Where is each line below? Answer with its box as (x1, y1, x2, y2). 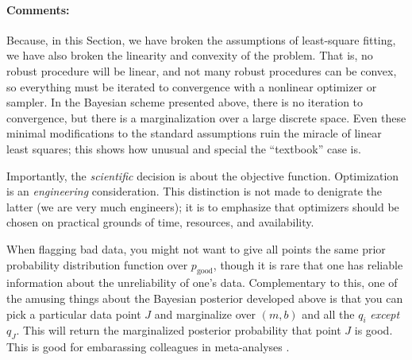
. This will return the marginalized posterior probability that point (16, 322, 341, 339)
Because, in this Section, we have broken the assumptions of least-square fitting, (6, 31, 396, 48)
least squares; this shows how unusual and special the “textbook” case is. (6, 140, 361, 157)
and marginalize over (154, 305, 256, 322)
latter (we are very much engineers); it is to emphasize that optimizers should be (6, 198, 399, 215)
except (370, 305, 400, 322)
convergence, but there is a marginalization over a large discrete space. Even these (6, 109, 406, 126)
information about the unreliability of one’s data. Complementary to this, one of (6, 274, 398, 291)
